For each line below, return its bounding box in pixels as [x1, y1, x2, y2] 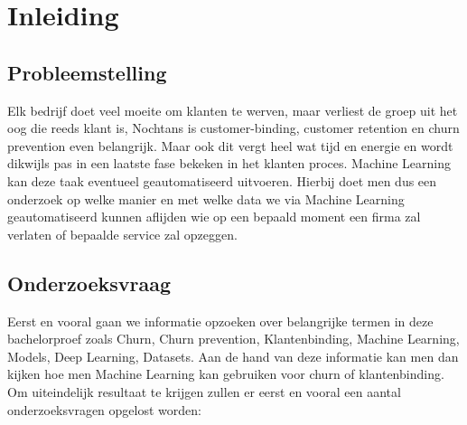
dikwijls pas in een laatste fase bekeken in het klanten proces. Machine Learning [7, 154, 452, 173]
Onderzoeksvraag [7, 269, 172, 297]
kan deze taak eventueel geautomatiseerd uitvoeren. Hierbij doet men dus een [7, 171, 437, 190]
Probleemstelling [7, 58, 167, 86]
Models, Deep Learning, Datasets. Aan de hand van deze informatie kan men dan [7, 346, 459, 365]
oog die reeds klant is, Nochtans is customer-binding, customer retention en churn [7, 118, 460, 137]
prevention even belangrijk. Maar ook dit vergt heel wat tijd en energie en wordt [7, 136, 453, 155]
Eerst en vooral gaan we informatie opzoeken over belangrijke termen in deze [7, 311, 434, 330]
